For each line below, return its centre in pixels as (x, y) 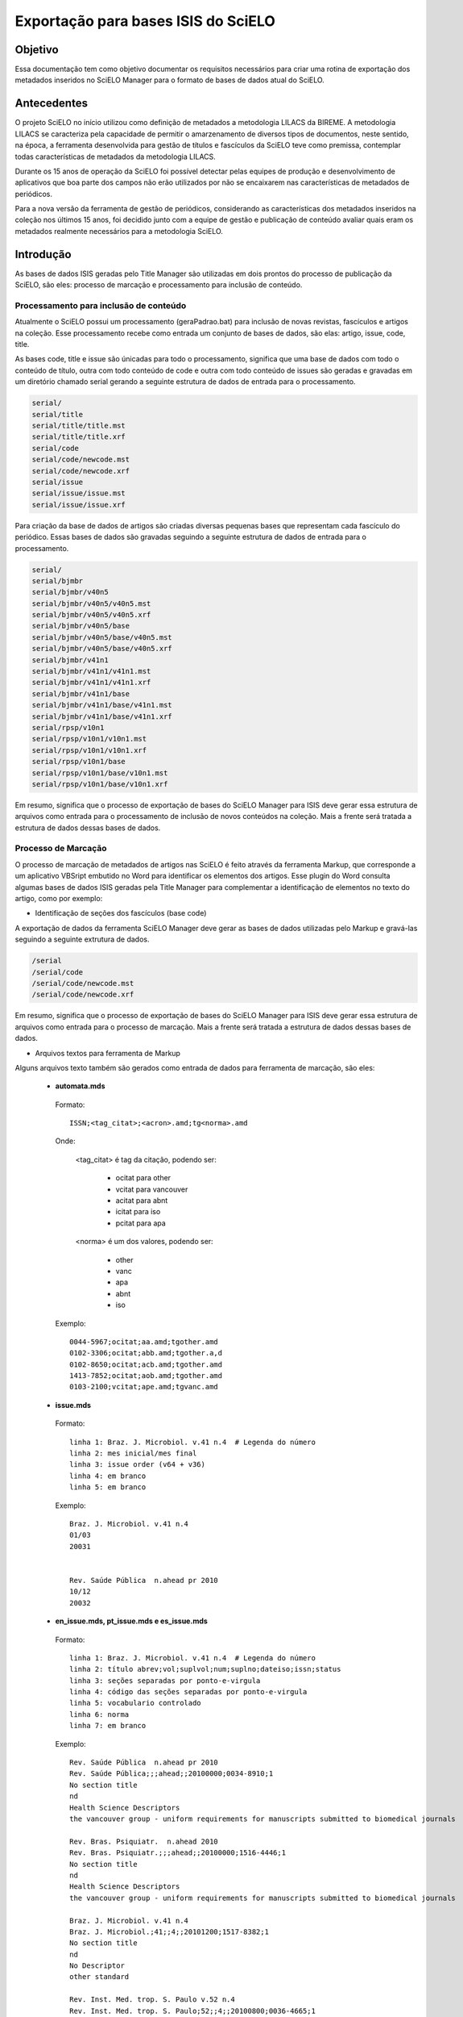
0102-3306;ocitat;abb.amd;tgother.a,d (146, 1353)
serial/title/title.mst (79, 426)
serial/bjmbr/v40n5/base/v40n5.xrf (102, 649)
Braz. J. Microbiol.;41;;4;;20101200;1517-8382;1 (169, 1931)
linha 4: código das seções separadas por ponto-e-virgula (188, 1692)
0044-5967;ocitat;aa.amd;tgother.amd (144, 1342)
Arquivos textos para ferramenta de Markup (108, 1053)
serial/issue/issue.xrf (79, 505)
